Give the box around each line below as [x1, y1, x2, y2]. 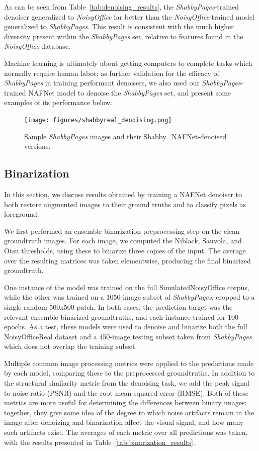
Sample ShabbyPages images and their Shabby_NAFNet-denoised [24, 131, 227, 141]
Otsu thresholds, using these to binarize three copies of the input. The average [4, 245, 246, 255]
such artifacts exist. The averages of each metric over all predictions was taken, [4, 427, 248, 437]
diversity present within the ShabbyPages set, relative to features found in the [4, 31, 243, 41]
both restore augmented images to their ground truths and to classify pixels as [4, 199, 246, 209]
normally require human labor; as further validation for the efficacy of [4, 67, 219, 78]
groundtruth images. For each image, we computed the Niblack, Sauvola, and [4, 235, 242, 246]
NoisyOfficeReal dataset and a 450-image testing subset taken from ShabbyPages [4, 331, 252, 341]
